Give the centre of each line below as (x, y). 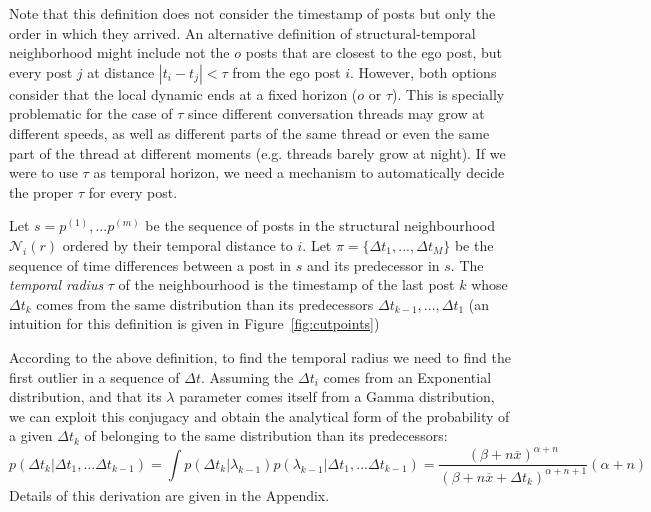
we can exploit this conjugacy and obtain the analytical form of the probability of (259, 415)
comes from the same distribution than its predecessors (205, 303)
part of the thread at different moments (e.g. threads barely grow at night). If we (257, 152)
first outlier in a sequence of (94, 376)
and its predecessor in (373, 264)
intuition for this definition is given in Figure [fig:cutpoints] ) (194, 323)
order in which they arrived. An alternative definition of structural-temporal (242, 32)
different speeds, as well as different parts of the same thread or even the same (249, 132)
